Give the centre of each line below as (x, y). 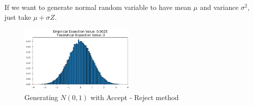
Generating (41, 97)
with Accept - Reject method (135, 97)
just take (18, 17)
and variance (219, 7)
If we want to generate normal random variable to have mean (98, 7)
